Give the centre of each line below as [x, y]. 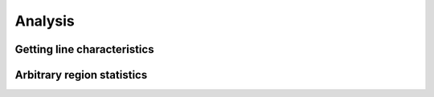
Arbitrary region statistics [81, 75]
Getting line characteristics [84, 49]
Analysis [45, 21]
